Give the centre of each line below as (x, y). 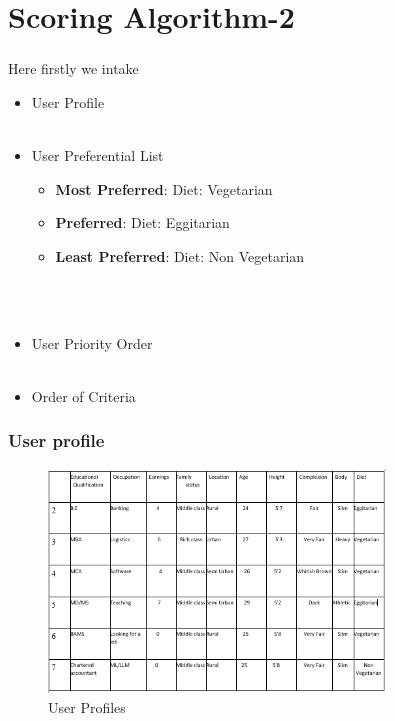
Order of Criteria (83, 395)
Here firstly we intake (73, 68)
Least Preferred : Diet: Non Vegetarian (180, 255)
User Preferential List (97, 155)
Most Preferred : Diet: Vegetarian (164, 188)
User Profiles (87, 707)
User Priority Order (92, 342)
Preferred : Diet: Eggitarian (142, 222)
